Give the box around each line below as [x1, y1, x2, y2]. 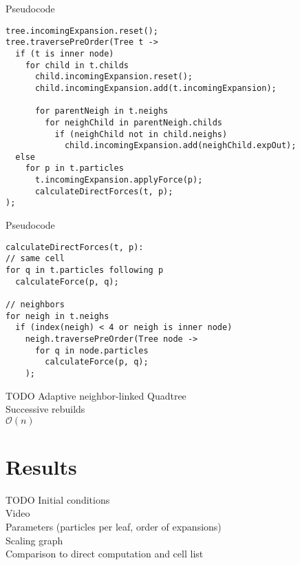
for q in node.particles [34, 345, 149, 356]
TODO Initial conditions [6, 492, 110, 506]
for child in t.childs [25, 60, 129, 70]
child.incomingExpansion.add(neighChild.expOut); [64, 141, 297, 151]
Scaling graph [6, 533, 63, 547]
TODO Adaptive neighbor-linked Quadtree [6, 388, 186, 402]
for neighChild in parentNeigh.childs [45, 117, 222, 127]
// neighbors [6, 299, 65, 309]
